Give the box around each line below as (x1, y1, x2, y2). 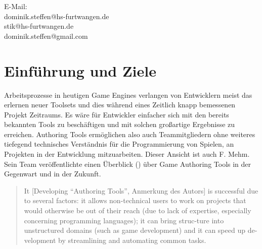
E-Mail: (4, 1, 27, 11)
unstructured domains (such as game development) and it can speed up (24, 225, 245, 235)
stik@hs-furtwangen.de (4, 21, 74, 31)
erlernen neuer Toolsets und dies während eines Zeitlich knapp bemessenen (4, 99, 236, 110)
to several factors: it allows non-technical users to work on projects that (24, 195, 246, 206)
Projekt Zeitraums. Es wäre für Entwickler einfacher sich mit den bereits (4, 109, 229, 119)
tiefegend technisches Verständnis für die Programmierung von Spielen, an (4, 139, 234, 149)
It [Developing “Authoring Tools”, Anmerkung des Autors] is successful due (24, 185, 258, 196)
